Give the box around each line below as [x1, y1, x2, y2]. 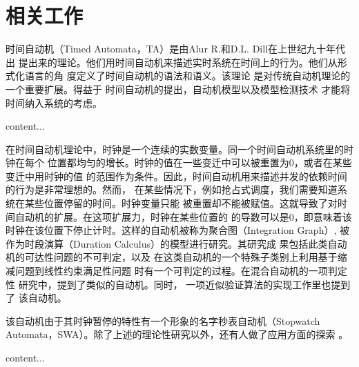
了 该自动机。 [6, 290, 67, 305]
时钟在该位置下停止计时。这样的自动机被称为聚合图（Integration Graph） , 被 [6, 223, 349, 237]
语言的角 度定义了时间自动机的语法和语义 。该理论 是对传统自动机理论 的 [24, 68, 351, 83]
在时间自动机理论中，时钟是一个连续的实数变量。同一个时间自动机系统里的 [6, 141, 344, 156]
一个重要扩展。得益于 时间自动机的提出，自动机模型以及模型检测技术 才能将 [6, 81, 351, 96]
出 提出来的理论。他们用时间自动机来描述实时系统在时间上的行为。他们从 [6, 54, 338, 69]
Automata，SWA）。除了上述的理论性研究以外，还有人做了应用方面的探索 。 [6, 327, 349, 341]
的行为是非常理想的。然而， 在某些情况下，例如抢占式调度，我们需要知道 [6, 182, 338, 197]
